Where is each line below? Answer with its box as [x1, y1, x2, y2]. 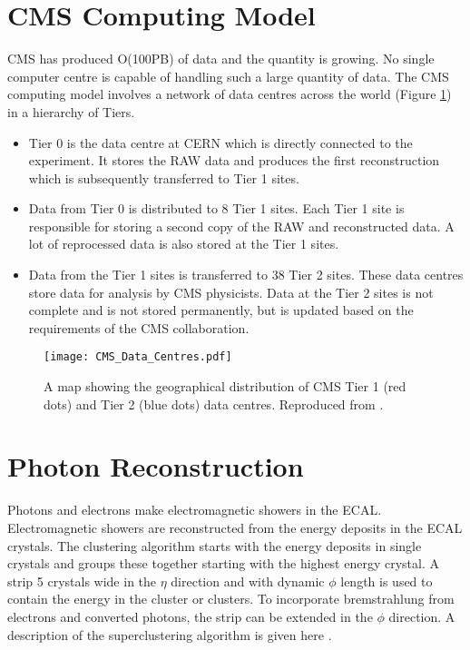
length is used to [340, 571, 433, 590]
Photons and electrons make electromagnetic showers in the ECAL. [7, 500, 382, 519]
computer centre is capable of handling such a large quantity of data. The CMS [7, 66, 449, 85]
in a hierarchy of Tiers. [7, 102, 135, 121]
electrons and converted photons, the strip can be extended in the [7, 606, 373, 625]
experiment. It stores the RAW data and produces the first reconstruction [28, 151, 440, 170]
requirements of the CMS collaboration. [28, 318, 250, 337]
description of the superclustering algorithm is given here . [7, 625, 332, 644]
